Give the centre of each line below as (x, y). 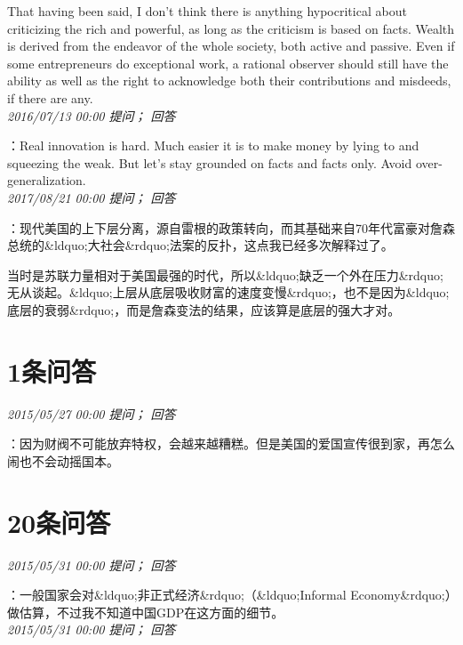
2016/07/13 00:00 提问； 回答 (92, 115)
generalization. (47, 180)
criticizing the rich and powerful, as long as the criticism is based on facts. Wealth (231, 28)
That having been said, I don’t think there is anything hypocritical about (207, 11)
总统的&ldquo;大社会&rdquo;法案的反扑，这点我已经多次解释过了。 (200, 245)
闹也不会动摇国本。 (63, 460)
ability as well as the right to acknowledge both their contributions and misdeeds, (229, 81)
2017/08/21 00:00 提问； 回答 (92, 197)
